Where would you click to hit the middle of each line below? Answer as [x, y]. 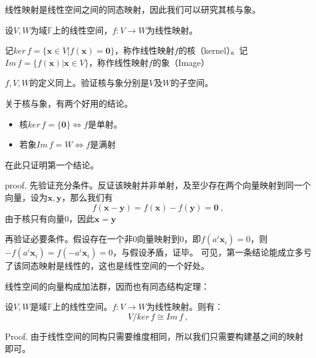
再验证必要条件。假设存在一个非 [69, 239]
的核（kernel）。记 [213, 50]
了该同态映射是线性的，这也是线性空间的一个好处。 [107, 266]
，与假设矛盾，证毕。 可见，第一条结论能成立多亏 [212, 252]
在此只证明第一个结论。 [52, 164]
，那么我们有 [87, 197]
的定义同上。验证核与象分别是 [89, 83]
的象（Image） [181, 62]
